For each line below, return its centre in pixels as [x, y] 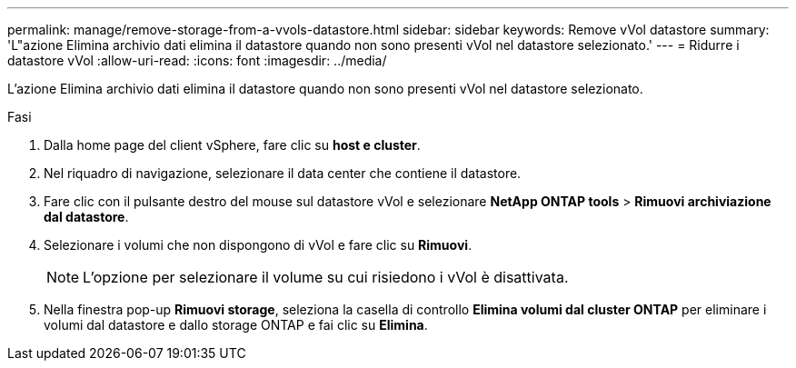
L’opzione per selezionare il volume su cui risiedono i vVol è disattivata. [326, 277]
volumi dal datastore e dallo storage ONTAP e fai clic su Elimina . [236, 325]
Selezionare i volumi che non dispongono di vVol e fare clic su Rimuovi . [258, 245]
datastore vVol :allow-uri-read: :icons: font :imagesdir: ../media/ [197, 60]
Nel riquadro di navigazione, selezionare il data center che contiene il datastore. [283, 173]
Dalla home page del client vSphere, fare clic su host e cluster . [232, 145]
